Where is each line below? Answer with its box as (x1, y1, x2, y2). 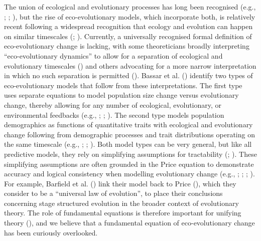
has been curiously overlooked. (4, 227, 98, 237)
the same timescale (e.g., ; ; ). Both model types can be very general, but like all (4, 139, 252, 149)
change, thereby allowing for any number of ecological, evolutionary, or (4, 99, 222, 110)
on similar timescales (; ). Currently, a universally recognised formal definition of (4, 31, 252, 41)
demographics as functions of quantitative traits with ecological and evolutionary (4, 119, 253, 130)
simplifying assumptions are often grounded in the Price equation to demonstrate (4, 158, 254, 169)
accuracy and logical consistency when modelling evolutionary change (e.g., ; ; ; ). (4, 168, 255, 179)
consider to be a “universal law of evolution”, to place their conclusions (4, 188, 223, 198)
